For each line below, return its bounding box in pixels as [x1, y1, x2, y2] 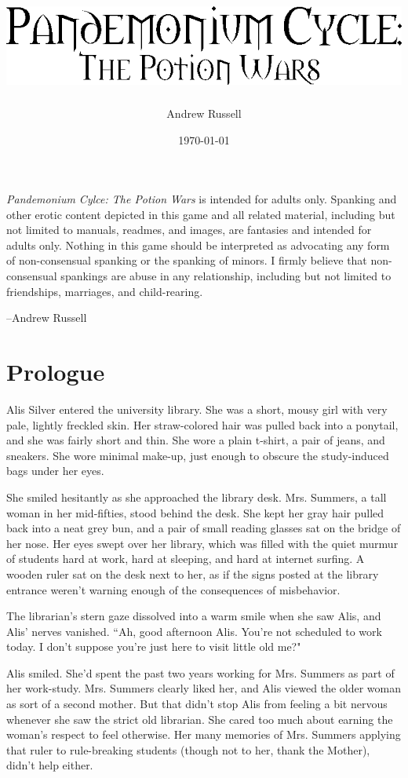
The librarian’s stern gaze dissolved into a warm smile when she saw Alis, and [6, 608, 381, 624]
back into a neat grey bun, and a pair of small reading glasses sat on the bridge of [6, 520, 401, 536]
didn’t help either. [6, 757, 93, 773]
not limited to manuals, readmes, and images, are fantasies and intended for [6, 221, 372, 238]
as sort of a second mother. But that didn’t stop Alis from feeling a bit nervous [6, 696, 388, 712]
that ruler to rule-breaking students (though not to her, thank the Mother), [6, 741, 370, 758]
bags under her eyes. [6, 462, 104, 479]
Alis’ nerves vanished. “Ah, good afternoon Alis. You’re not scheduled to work [6, 623, 382, 639]
